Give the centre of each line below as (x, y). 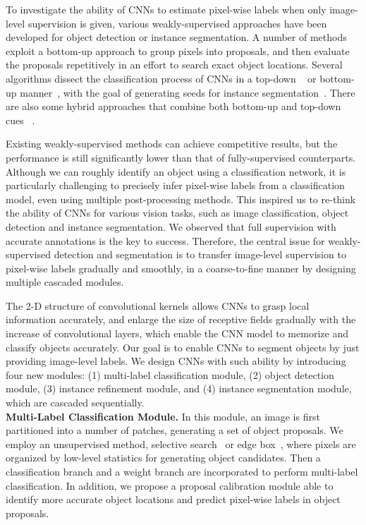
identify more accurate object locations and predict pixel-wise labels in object (173, 499)
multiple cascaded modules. (65, 282)
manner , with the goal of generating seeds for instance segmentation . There (188, 92)
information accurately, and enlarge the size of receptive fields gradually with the (181, 319)
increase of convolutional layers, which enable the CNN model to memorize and (177, 333)
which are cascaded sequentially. (75, 403)
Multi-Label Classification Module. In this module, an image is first (163, 416)
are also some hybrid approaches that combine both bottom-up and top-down (173, 106)
